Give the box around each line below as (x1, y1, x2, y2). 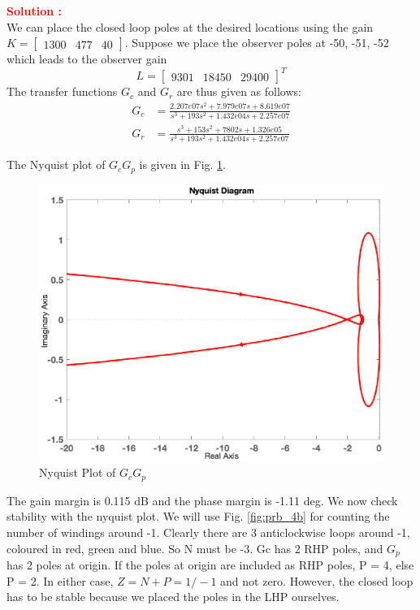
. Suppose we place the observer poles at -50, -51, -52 (124, 34, 389, 51)
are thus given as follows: (176, 83, 301, 100)
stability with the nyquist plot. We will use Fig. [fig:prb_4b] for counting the (6, 508, 390, 525)
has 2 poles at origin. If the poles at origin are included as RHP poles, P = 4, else (6, 556, 414, 573)
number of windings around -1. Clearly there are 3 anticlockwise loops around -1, (6, 523, 410, 540)
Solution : (6, 2, 62, 19)
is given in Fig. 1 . (139, 156, 226, 173)
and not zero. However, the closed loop (220, 572, 414, 589)
